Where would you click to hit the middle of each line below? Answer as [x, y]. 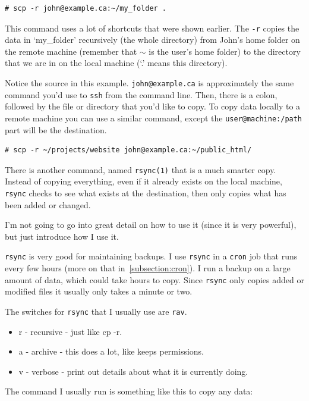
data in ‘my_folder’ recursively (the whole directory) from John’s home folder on [152, 40]
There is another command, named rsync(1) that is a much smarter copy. [141, 169]
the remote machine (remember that [71, 51]
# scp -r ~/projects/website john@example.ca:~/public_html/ [128, 150]
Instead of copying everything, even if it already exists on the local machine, [144, 181]
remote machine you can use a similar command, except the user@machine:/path [154, 118]
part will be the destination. [56, 129]
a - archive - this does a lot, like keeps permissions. [111, 351]
